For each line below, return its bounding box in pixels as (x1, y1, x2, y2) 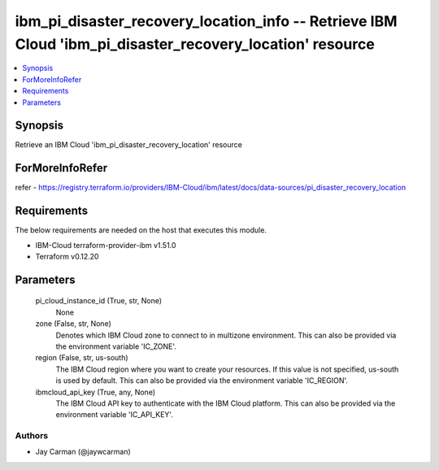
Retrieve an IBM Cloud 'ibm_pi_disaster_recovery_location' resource (15, 140, 243, 150)
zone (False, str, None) (35, 319, 111, 329)
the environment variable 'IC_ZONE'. (55, 342, 176, 351)
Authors (15, 430, 49, 442)
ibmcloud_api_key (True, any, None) (35, 387, 156, 397)
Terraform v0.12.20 (35, 252, 99, 262)
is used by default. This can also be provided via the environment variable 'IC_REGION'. (55, 376, 349, 385)
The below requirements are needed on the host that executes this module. (15, 225, 267, 235)
